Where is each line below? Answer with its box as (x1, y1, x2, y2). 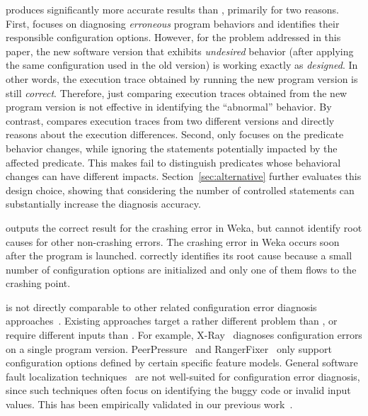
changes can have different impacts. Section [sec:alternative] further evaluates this (6, 169, 362, 184)
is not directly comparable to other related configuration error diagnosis (6, 299, 317, 314)
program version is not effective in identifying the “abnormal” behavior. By (6, 99, 332, 114)
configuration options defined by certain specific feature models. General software (6, 355, 358, 370)
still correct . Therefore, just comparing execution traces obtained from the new (6, 85, 347, 100)
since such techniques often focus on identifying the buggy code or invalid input (6, 383, 351, 398)
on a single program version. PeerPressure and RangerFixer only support (6, 341, 332, 356)
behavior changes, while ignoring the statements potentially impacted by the (6, 140, 338, 155)
